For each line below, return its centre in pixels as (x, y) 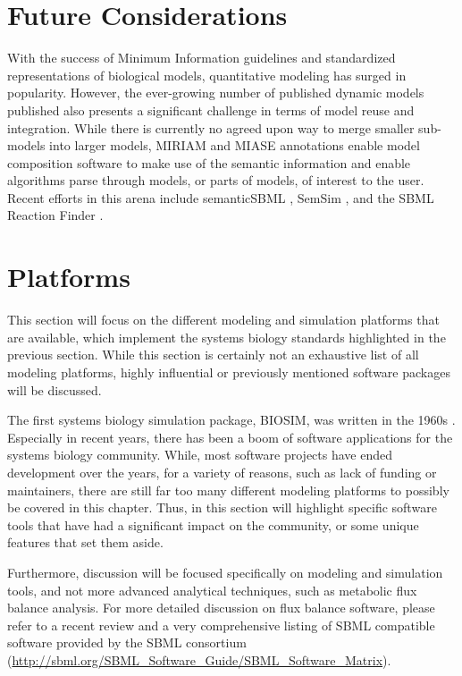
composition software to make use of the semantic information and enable (209, 162)
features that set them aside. (85, 542)
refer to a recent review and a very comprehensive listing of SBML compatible (221, 625)
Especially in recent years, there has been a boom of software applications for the (230, 437)
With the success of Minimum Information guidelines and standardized (202, 58)
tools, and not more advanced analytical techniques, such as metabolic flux (212, 590)
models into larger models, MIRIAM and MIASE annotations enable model (214, 145)
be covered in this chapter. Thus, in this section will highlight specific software (222, 507)
